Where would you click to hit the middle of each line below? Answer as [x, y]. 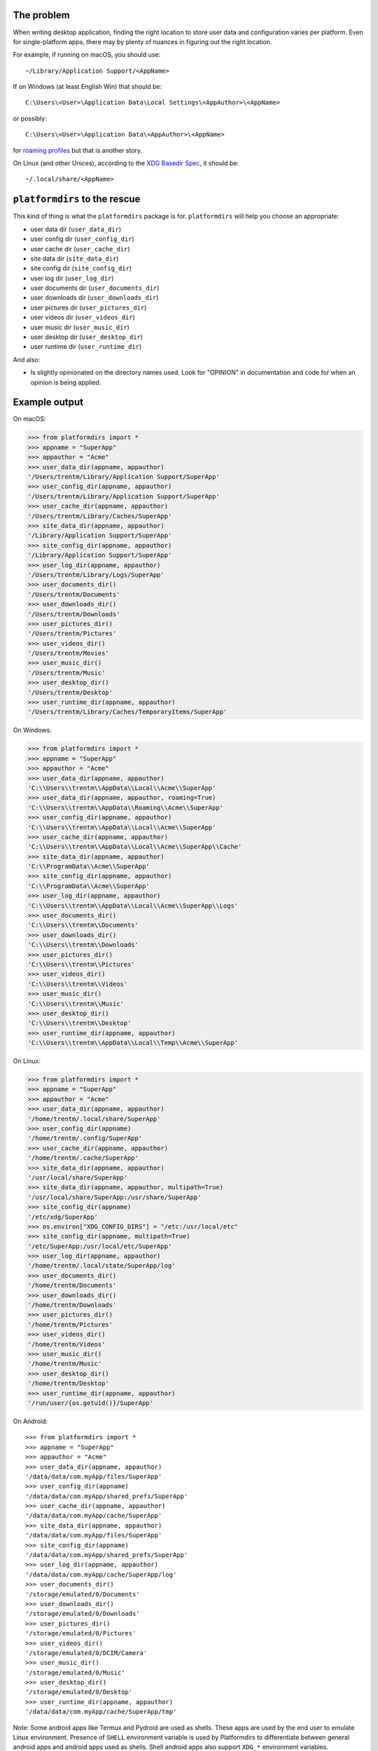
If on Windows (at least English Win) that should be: [87, 87]
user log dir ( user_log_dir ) [72, 278]
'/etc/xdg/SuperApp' [63, 1217]
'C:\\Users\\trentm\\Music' [76, 1004]
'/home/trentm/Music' [65, 1364]
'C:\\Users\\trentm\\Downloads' [83, 945]
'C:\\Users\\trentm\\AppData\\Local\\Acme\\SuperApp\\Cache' [135, 847]
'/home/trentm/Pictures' [70, 1324]
